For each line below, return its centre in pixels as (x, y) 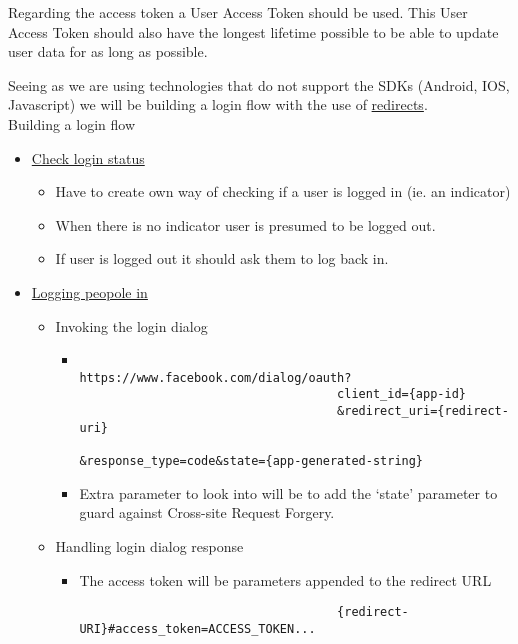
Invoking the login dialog (131, 325)
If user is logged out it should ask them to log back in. (222, 258)
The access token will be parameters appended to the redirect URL (285, 579)
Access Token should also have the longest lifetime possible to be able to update (253, 31)
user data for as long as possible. (108, 51)
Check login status (88, 157)
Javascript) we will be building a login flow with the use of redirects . (218, 104)
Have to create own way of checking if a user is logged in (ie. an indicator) (283, 191)
